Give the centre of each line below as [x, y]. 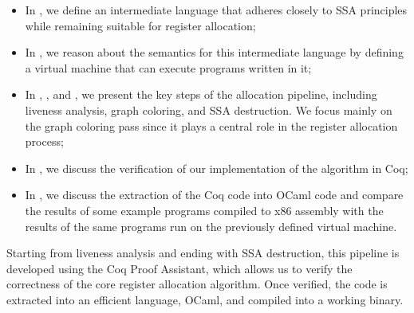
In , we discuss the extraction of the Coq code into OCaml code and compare [214, 195]
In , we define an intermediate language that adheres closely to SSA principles [216, 10]
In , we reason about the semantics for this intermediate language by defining [214, 52]
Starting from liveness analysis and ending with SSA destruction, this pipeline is [203, 253]
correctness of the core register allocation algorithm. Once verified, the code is [197, 284]
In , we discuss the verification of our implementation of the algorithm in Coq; [217, 168]
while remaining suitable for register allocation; [140, 25]
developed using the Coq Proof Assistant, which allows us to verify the [179, 268]
